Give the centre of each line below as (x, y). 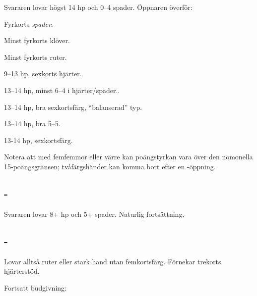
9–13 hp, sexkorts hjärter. (43, 74)
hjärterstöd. (22, 271)
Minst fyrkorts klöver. (37, 40)
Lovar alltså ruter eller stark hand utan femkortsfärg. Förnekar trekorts (113, 261)
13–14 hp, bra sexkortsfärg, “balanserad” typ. (73, 107)
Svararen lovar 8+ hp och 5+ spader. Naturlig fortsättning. (94, 214)
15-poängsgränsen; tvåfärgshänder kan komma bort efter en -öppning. (110, 166)
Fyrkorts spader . (29, 24)
